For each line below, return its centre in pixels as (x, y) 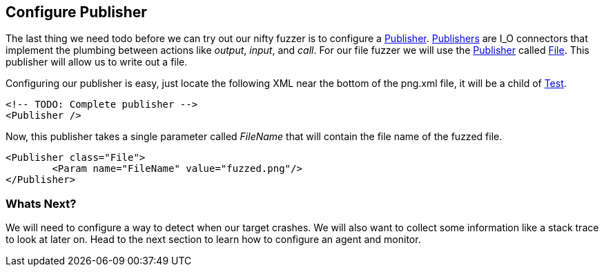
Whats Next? (41, 203)
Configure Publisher (76, 12)
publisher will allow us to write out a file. (97, 62)
